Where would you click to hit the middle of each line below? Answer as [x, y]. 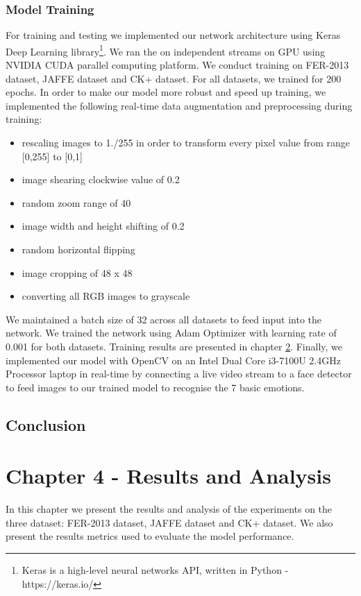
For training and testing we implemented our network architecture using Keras [173, 35]
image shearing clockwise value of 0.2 [101, 179]
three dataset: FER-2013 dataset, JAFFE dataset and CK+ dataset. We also [169, 522]
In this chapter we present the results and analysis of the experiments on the [169, 509]
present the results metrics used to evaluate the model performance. [150, 536]
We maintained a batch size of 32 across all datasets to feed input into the [163, 319]
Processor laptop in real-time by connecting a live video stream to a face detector [179, 374]
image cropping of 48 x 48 [77, 272]
